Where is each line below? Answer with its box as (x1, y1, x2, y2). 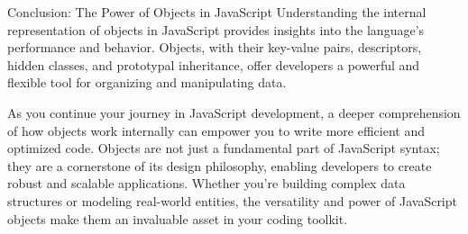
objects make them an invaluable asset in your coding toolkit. (7, 209, 348, 228)
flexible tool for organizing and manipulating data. (7, 73, 287, 92)
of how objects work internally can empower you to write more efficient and (7, 121, 426, 139)
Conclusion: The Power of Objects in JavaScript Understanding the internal (7, 3, 427, 21)
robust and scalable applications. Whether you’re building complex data (7, 174, 406, 193)
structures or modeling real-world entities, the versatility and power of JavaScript (7, 191, 457, 210)
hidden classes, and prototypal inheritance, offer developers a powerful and (7, 55, 420, 74)
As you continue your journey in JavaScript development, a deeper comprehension (7, 103, 461, 121)
